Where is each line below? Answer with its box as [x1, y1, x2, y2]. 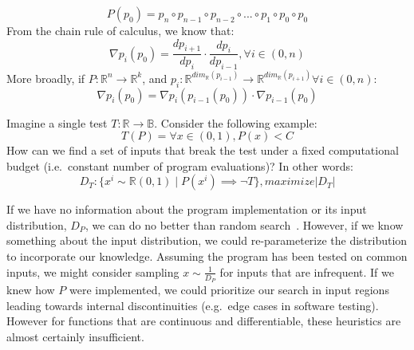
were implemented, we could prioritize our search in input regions [69, 281, 389, 297]
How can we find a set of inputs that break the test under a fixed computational [6, 142, 399, 159]
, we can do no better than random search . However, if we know [85, 216, 404, 233]
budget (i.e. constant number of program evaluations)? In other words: [6, 157, 353, 174]
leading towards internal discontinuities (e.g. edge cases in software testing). [6, 297, 379, 313]
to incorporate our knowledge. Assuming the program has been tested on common [6, 248, 408, 265]
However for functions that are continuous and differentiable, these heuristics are [6, 313, 401, 329]
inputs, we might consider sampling [6, 263, 179, 280]
